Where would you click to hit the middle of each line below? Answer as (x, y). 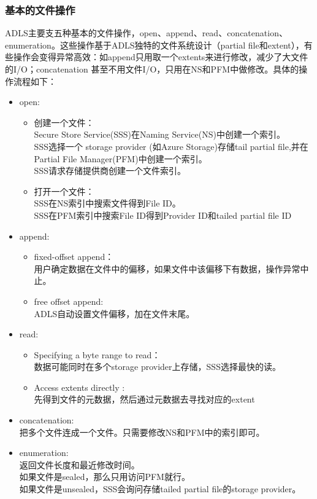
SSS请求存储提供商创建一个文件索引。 (110, 171)
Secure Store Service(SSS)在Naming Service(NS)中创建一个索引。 (159, 134)
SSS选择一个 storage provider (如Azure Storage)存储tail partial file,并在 (171, 146)
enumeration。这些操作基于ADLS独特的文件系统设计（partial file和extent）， (155, 45)
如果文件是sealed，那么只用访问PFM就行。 (105, 477)
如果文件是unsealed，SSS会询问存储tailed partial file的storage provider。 (160, 489)
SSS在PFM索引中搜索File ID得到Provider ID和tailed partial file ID (163, 215)
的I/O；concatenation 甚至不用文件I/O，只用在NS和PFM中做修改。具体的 (152, 69)
